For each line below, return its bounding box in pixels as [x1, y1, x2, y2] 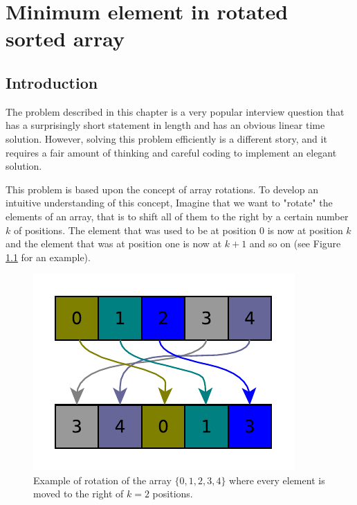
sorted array [6, 24, 125, 53]
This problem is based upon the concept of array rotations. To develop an [6, 181, 318, 196]
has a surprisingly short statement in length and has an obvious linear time [6, 118, 325, 132]
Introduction [6, 71, 98, 93]
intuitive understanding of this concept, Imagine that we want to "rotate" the [6, 195, 333, 210]
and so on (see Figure [249, 236, 341, 251]
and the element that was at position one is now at [6, 236, 222, 251]
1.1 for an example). [6, 249, 91, 264]
